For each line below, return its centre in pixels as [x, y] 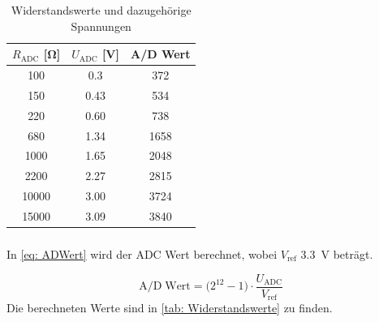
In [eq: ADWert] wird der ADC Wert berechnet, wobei [142, 253]
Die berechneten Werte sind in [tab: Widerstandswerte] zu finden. [170, 308]
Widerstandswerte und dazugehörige [101, 10]
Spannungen [101, 26]
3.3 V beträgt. [337, 253]
